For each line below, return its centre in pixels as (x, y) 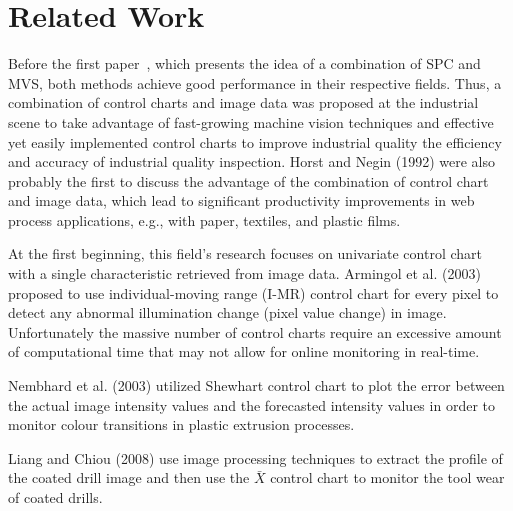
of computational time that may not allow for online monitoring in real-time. (244, 351)
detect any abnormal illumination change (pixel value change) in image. (227, 312)
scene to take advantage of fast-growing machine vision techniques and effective (251, 121)
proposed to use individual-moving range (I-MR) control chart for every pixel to (253, 292)
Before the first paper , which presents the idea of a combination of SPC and (244, 63)
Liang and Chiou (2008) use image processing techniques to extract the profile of (255, 457)
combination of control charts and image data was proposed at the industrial (243, 102)
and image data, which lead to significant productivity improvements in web (241, 200)
